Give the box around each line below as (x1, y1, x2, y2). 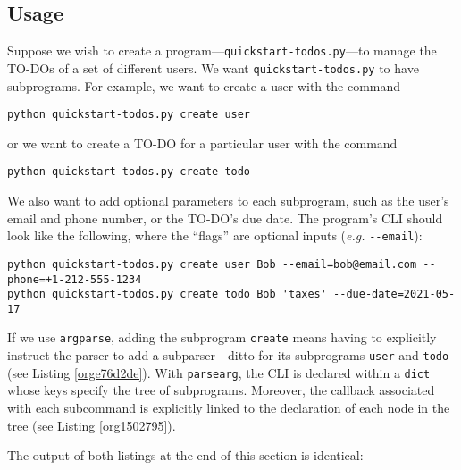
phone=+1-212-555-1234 (7, 273, 142, 286)
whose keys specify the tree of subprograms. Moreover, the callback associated (7, 381, 435, 399)
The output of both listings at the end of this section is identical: (7, 446, 364, 465)
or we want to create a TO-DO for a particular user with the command (7, 133, 398, 152)
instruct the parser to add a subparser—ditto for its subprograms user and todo (7, 346, 449, 365)
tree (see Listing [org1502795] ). (7, 415, 176, 434)
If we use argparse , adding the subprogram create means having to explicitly (7, 328, 437, 347)
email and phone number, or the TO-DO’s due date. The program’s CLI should (7, 208, 443, 227)
